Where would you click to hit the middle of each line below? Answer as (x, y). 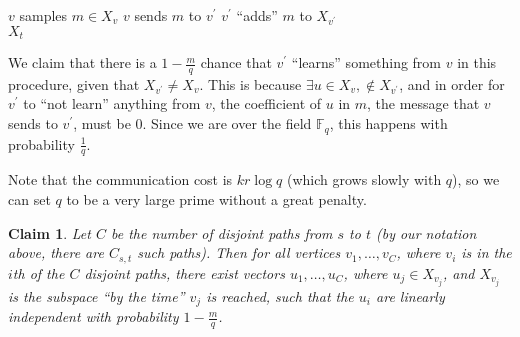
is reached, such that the (280, 295)
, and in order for (452, 83)
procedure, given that (74, 83)
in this (477, 62)
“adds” (257, 15)
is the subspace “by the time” (96, 295)
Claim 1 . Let (49, 232)
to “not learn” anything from (112, 103)
